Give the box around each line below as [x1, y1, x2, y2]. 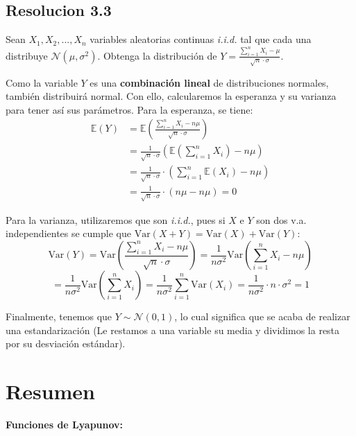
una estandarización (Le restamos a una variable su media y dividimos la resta [6, 322, 340, 337]
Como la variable [6, 75, 78, 89]
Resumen [6, 377, 95, 406]
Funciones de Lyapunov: [6, 417, 124, 431]
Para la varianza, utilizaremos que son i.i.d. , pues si [6, 212, 226, 227]
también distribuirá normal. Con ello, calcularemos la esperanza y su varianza [6, 89, 337, 103]
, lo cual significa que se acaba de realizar [174, 309, 350, 324]
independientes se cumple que [6, 226, 131, 241]
